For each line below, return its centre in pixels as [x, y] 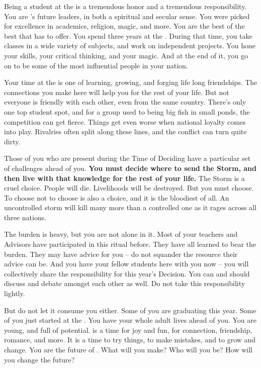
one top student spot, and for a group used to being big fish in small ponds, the [127, 111]
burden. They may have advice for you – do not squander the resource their [121, 254]
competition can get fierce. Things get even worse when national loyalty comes [125, 121]
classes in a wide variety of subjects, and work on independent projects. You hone [130, 45]
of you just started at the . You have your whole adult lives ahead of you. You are [130, 320]
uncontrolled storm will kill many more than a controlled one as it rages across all [130, 207]
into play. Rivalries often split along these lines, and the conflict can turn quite [125, 131]
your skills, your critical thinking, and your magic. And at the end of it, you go [126, 55]
